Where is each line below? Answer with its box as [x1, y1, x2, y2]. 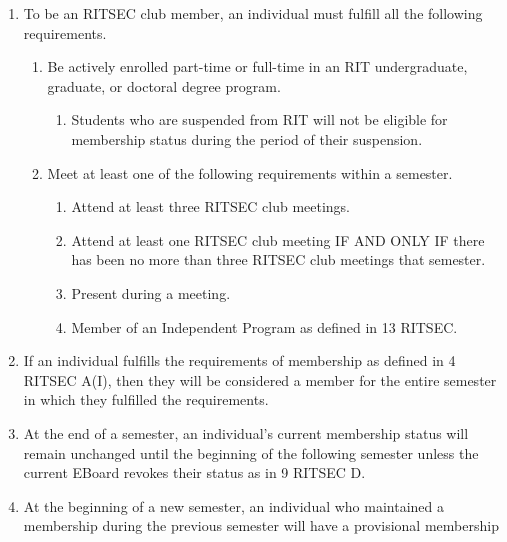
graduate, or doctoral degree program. [47, 75, 281, 96]
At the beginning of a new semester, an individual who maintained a [23, 495, 445, 516]
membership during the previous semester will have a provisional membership [23, 515, 499, 536]
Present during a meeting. [71, 282, 231, 303]
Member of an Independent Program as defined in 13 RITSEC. [71, 316, 458, 337]
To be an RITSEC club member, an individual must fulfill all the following [23, 3, 483, 23]
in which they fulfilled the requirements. [23, 389, 269, 410]
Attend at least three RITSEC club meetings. [71, 196, 351, 217]
